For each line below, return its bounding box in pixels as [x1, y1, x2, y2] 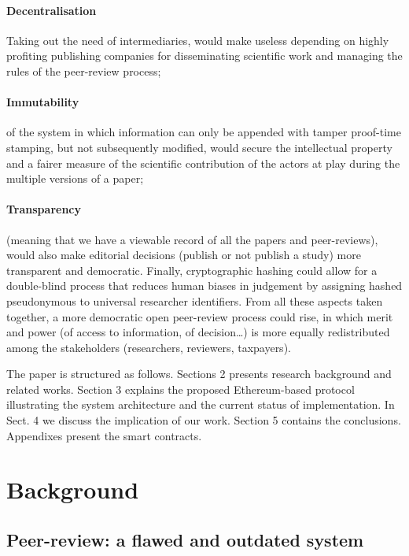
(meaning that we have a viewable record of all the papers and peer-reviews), [6, 231, 378, 247]
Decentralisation [6, 2, 97, 18]
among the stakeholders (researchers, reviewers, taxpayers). [6, 339, 291, 355]
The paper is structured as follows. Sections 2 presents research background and [6, 365, 392, 382]
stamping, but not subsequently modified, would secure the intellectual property [6, 139, 392, 155]
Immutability [6, 94, 79, 110]
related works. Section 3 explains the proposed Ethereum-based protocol [6, 380, 355, 397]
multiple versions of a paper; [6, 170, 144, 187]
